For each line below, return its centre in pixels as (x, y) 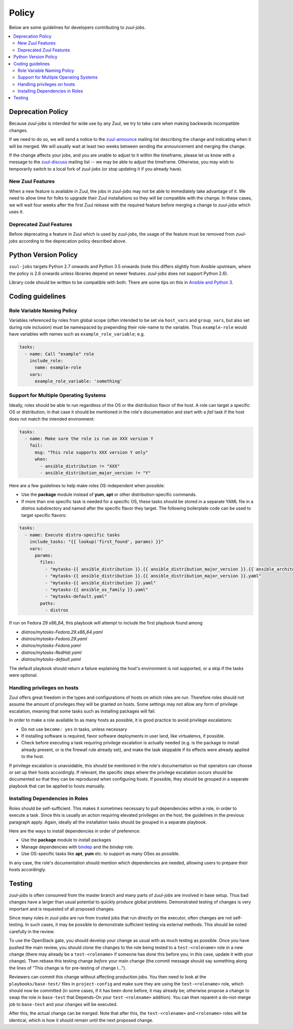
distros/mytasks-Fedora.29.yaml (54, 639)
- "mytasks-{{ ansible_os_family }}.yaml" (96, 590)
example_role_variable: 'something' (79, 381)
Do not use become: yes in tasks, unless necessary (74, 729)
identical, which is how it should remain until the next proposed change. (81, 1020)
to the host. (33, 757)
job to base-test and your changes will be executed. (63, 1004)
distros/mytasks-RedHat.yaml (51, 652)
